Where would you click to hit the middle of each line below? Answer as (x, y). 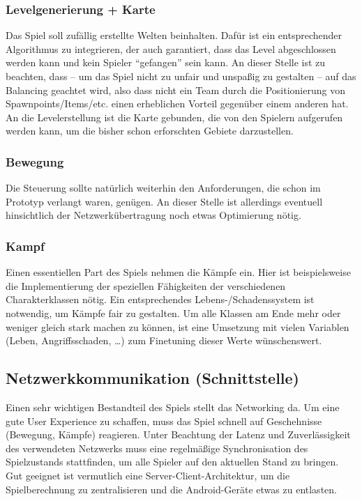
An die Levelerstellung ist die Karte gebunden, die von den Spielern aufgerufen (174, 117)
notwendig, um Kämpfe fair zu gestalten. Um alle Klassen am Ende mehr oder (173, 313)
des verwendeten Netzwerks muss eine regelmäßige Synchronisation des (157, 448)
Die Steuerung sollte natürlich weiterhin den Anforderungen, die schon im (163, 188)
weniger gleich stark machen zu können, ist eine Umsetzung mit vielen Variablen (178, 326)
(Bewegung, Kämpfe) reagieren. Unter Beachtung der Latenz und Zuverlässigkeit (178, 434)
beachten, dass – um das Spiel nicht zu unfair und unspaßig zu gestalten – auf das (181, 76)
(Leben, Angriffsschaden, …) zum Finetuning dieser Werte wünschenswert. (164, 340)
